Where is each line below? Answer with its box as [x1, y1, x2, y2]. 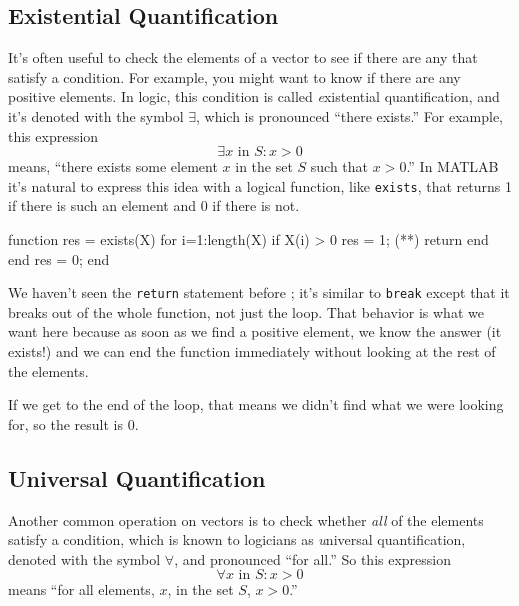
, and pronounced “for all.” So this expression [174, 548, 452, 569]
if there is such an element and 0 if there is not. [8, 195, 300, 216]
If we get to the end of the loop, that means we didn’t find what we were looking [8, 394, 504, 415]
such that [310, 156, 369, 177]
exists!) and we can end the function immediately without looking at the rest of [8, 341, 496, 362]
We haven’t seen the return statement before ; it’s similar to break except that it [8, 282, 510, 303]
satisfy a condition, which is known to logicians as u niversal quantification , [8, 529, 466, 550]
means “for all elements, [8, 579, 155, 600]
